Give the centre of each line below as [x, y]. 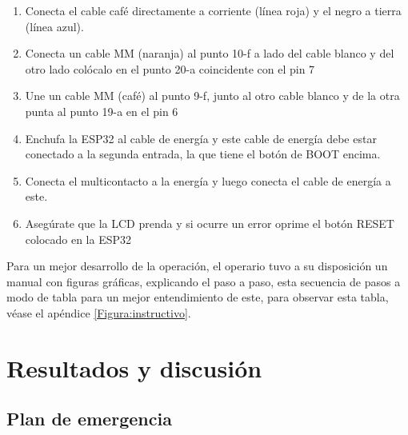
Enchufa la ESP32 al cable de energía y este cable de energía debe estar [201, 138]
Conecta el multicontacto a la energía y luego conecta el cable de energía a [208, 180]
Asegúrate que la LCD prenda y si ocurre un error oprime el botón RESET [210, 223]
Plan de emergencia [89, 419]
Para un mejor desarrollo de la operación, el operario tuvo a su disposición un [197, 266]
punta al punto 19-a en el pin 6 [102, 111]
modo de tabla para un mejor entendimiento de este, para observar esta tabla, [198, 297]
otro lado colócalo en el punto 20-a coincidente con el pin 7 [170, 68]
